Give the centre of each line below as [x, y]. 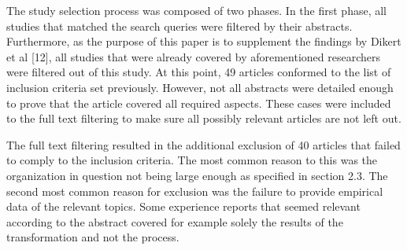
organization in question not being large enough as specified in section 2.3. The [197, 175]
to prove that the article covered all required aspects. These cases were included [199, 103]
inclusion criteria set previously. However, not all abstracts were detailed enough [200, 87]
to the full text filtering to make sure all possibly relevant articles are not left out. [204, 118]
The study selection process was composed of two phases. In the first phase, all [196, 10]
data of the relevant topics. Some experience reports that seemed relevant [183, 206]
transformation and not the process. [93, 237]
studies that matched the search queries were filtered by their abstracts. [179, 26]
